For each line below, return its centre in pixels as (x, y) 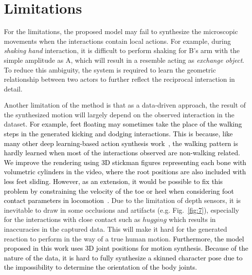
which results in (192, 219)
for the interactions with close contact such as (72, 219)
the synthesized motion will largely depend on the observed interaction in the (119, 114)
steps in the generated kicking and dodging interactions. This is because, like (118, 134)
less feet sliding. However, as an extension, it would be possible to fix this (113, 181)
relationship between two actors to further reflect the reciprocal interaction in (119, 79)
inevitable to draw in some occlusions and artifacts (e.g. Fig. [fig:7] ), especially (122, 210)
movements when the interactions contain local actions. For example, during (117, 41)
